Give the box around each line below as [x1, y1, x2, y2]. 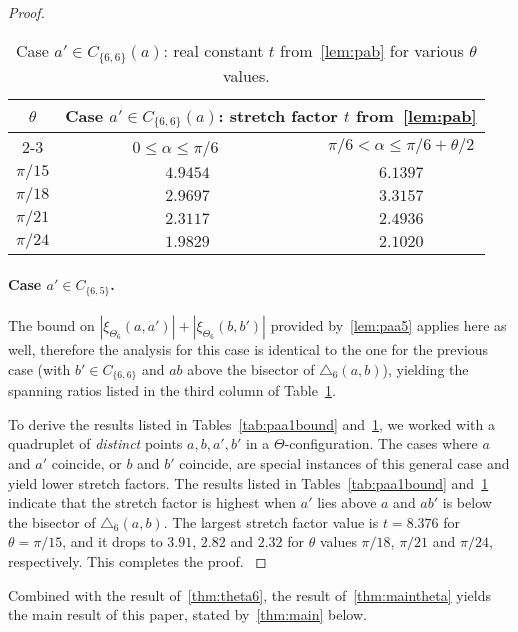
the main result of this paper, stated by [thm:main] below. [8, 604, 367, 625]
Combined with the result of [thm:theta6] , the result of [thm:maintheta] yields [8, 584, 491, 605]
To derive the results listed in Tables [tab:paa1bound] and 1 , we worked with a [8, 413, 495, 434]
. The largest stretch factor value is [163, 511, 379, 532]
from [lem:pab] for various [279, 38, 464, 62]
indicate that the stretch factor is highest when [8, 492, 297, 513]
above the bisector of [187, 358, 315, 379]
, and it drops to [62, 531, 163, 552]
